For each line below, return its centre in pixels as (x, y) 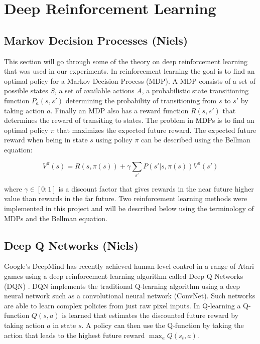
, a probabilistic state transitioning (195, 91)
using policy (114, 140)
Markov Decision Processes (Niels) (96, 40)
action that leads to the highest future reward (75, 335)
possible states (26, 91)
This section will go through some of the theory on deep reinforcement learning (126, 61)
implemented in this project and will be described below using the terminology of (129, 208)
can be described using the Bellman (196, 140)
